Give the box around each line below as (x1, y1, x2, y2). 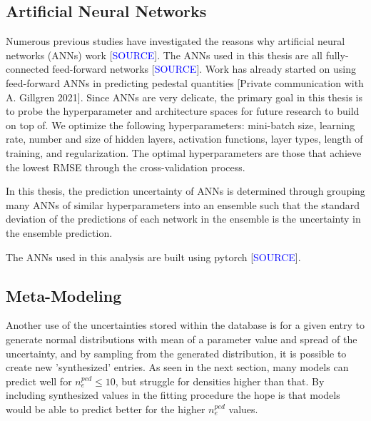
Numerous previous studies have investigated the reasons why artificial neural (6, 34, 345, 49)
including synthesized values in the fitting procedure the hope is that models (6, 387, 340, 402)
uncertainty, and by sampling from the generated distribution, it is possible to (6, 345, 347, 360)
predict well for (6, 373, 72, 388)
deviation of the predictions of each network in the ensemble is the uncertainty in (6, 211, 361, 226)
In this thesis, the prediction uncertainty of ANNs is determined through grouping (6, 183, 365, 198)
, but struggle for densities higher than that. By (115, 373, 325, 388)
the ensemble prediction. (6, 225, 113, 240)
